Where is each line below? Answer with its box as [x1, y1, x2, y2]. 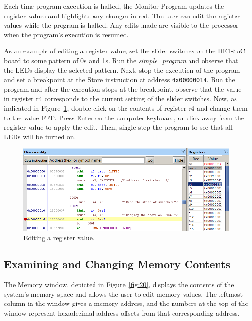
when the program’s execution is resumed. [4, 29, 129, 39]
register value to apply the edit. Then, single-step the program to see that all [4, 122, 233, 132]
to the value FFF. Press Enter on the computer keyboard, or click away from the [4, 112, 245, 122]
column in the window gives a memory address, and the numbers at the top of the [4, 298, 248, 308]
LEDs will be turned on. [4, 131, 76, 141]
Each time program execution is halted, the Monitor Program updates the [4, 1, 224, 11]
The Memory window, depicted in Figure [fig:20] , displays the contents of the [4, 279, 234, 289]
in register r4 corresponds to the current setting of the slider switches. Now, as [4, 93, 237, 103]
